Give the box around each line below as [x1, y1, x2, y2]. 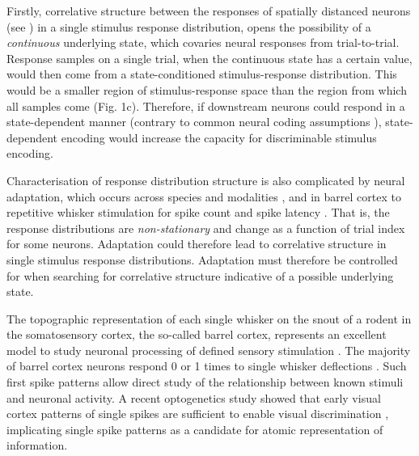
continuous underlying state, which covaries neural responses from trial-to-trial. [6, 34, 400, 51]
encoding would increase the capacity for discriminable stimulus [61, 129, 377, 146]
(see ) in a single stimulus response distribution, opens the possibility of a [6, 18, 371, 35]
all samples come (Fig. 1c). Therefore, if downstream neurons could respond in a [6, 97, 405, 114]
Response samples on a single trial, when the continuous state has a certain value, [6, 49, 413, 66]
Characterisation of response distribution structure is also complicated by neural [6, 171, 405, 188]
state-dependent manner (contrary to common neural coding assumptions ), [6, 113, 382, 130]
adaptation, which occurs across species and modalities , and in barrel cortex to [6, 188, 401, 205]
